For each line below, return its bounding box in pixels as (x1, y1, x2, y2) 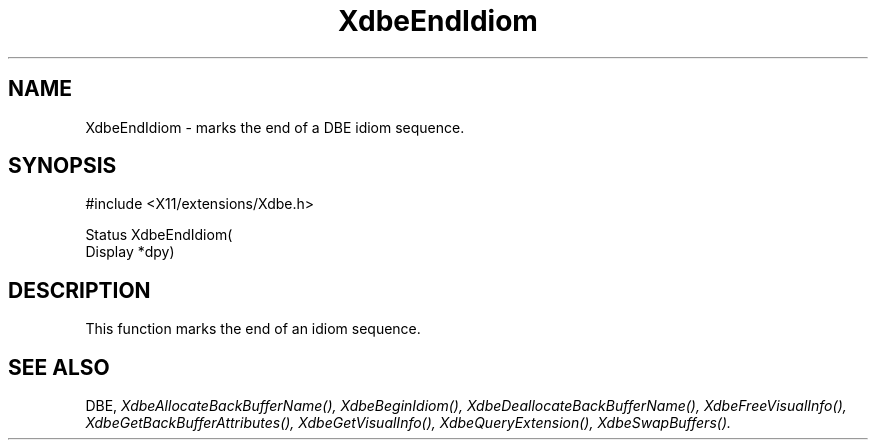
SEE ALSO (8, 354, 110, 380)
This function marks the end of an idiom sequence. (85, 320, 421, 338)
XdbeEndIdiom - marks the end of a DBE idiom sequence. (85, 118, 465, 136)
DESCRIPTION (8, 277, 151, 303)
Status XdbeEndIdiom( (85, 226, 233, 244)
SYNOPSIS (8, 153, 117, 179)
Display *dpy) (85, 243, 175, 261)
